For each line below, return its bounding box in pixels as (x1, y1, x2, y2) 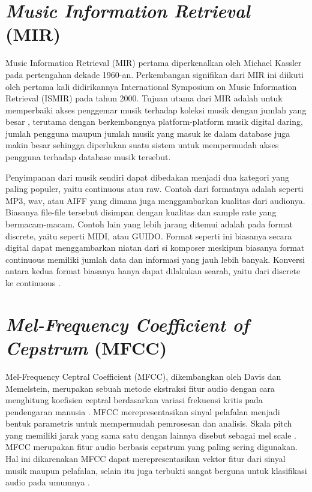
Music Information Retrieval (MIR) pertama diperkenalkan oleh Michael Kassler (5, 56, 302, 69)
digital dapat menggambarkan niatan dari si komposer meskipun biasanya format (5, 241, 305, 254)
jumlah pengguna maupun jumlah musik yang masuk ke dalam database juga (5, 127, 290, 139)
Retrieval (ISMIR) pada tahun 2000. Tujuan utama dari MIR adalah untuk (5, 92, 283, 104)
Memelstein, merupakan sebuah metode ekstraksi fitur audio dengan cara (5, 382, 275, 394)
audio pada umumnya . (5, 476, 90, 488)
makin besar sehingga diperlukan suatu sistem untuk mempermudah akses (5, 139, 279, 151)
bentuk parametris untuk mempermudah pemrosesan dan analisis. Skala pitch (5, 417, 292, 430)
